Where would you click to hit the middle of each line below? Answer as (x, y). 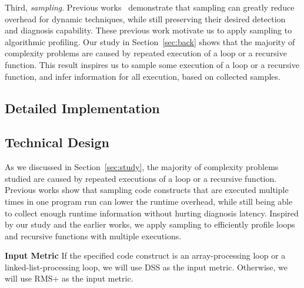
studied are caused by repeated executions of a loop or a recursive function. (141, 178)
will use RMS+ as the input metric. (69, 278)
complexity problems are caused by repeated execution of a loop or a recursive (146, 53)
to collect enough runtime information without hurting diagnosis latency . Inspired (152, 213)
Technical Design (57, 142)
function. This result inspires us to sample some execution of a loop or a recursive (152, 64)
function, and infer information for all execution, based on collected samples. (143, 76)
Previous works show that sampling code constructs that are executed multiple (147, 190)
